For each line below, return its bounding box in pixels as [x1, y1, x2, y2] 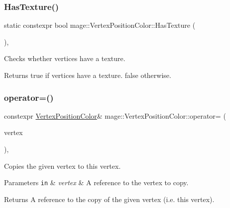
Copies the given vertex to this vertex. [4, 160, 121, 171]
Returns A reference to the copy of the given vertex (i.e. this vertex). [4, 194, 215, 204]
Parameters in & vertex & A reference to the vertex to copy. [4, 177, 189, 188]
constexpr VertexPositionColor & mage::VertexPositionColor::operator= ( [4, 110, 226, 121]
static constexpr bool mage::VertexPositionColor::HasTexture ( [4, 20, 196, 30]
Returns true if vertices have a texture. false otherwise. [4, 70, 171, 80]
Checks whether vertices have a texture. [4, 53, 125, 64]
